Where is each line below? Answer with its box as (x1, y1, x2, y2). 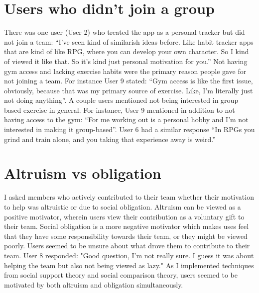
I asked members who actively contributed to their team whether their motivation (4, 192, 254, 202)
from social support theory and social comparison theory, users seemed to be (4, 270, 238, 280)
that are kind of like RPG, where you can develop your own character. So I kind (4, 46, 249, 57)
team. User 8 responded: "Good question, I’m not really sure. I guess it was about (4, 250, 254, 260)
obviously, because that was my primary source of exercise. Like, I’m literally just (4, 85, 253, 95)
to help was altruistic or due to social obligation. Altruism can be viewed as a (4, 201, 241, 212)
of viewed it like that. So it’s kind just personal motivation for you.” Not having (4, 56, 248, 66)
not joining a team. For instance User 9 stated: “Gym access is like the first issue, (4, 75, 253, 86)
